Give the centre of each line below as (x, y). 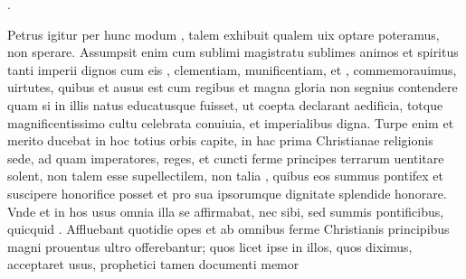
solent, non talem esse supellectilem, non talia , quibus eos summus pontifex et (226, 176)
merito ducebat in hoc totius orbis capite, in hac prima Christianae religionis (220, 140)
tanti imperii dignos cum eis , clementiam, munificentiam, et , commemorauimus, (232, 69)
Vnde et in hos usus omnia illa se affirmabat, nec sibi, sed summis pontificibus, (226, 211)
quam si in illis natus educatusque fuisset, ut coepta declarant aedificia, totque (225, 104)
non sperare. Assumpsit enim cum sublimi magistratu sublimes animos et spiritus (233, 52)
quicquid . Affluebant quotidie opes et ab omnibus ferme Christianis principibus (228, 229)
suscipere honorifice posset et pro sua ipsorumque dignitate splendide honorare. (227, 193)
